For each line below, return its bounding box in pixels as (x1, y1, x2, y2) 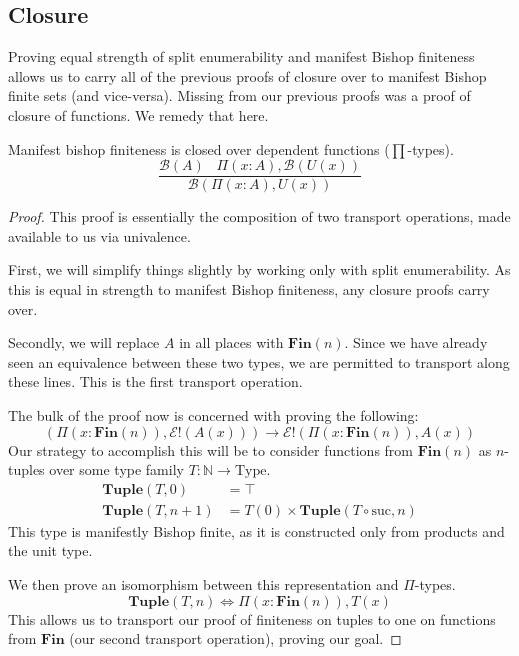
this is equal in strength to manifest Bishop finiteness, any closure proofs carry (8, 279, 490, 300)
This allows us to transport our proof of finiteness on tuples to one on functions (8, 608, 496, 629)
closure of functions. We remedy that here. (8, 104, 269, 125)
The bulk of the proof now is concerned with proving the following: (8, 404, 419, 425)
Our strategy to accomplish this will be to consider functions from (8, 439, 413, 460)
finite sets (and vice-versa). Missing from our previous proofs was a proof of (8, 85, 471, 106)
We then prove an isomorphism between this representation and (8, 574, 399, 595)
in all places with (179, 332, 284, 353)
